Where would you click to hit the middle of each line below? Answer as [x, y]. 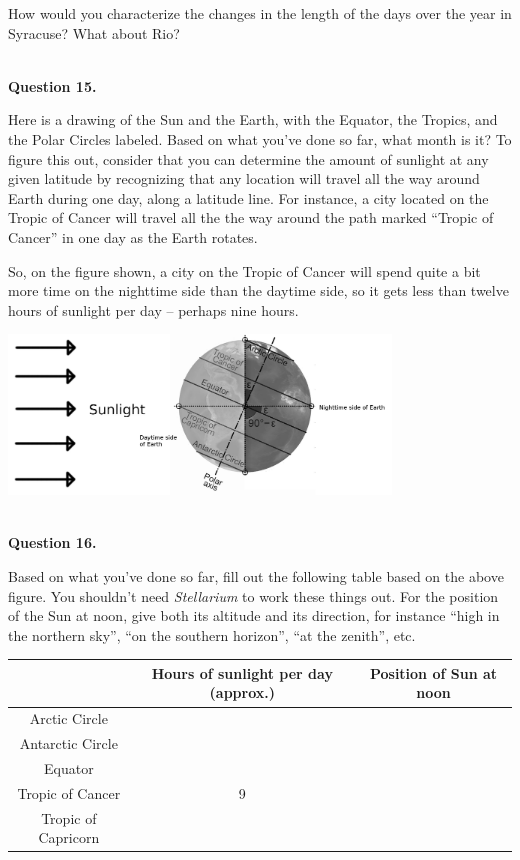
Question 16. [52, 542]
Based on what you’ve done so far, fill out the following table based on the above [256, 575]
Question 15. [52, 85]
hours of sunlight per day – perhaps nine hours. [153, 309]
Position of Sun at [433, 672]
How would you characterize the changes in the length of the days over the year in [260, 13]
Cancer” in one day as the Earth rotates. [133, 236]
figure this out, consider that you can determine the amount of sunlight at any [248, 158]
